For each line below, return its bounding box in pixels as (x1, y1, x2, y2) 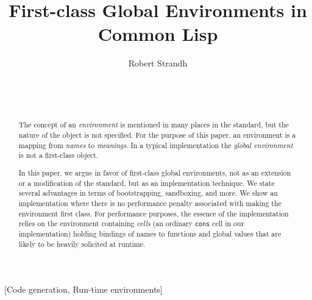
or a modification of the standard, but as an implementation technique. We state (18, 177, 275, 188)
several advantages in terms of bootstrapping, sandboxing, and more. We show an (18, 188, 278, 198)
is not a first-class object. (18, 150, 99, 160)
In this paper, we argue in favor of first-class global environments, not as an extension (18, 168, 291, 177)
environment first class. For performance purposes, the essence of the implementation (18, 208, 289, 218)
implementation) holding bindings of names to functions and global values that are (18, 229, 282, 239)
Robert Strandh (128, 57, 188, 70)
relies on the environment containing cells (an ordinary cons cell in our (18, 218, 244, 229)
